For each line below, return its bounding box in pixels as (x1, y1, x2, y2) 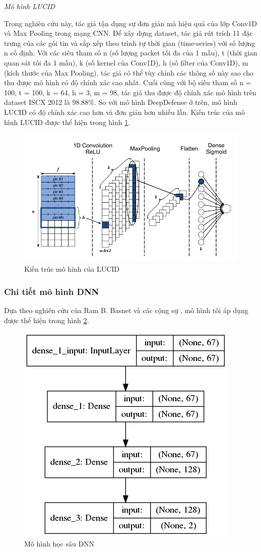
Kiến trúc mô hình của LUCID (24, 264, 120, 274)
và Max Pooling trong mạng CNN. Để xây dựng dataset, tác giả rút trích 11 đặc (4, 28, 253, 38)
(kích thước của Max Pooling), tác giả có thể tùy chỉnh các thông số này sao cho (4, 67, 253, 78)
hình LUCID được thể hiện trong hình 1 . (4, 116, 130, 127)
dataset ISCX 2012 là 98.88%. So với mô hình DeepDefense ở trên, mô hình (4, 97, 237, 107)
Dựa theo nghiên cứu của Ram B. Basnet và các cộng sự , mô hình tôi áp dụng (4, 305, 248, 316)
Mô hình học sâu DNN (24, 538, 95, 548)
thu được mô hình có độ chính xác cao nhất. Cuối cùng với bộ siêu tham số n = (4, 77, 251, 88)
